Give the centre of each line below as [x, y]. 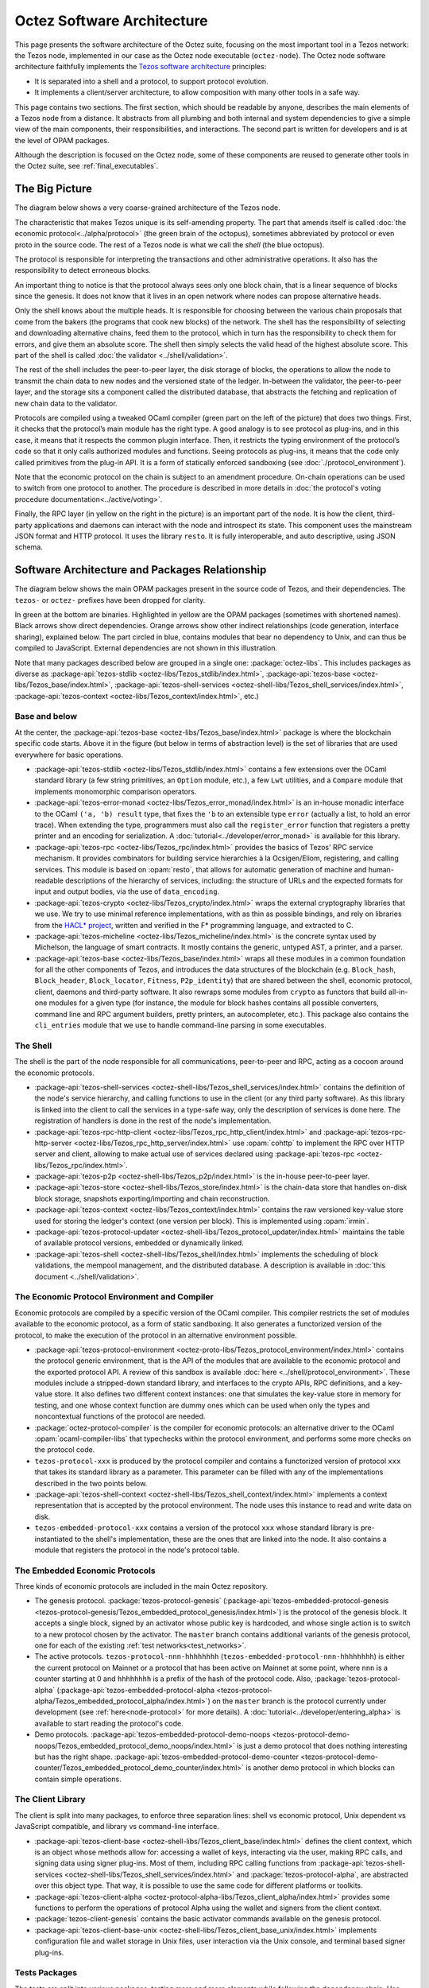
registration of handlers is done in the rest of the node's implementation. [153, 1120]
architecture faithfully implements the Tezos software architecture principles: [141, 67]
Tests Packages [46, 1973]
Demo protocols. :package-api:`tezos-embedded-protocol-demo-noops [153, 1734]
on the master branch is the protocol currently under [299, 1701]
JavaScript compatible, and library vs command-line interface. [117, 1827]
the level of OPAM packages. [62, 140]
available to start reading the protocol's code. [109, 1723]
